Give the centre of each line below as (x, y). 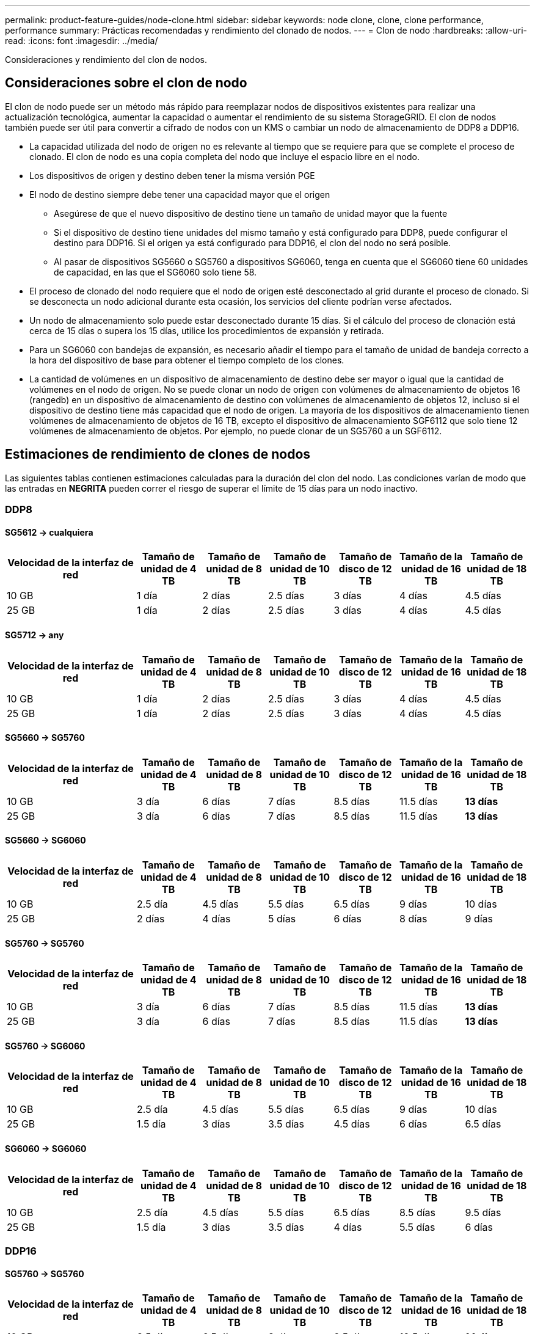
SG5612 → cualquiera (49, 532)
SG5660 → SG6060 (45, 840)
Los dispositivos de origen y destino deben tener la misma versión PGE (172, 175)
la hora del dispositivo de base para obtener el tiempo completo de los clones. (187, 360)
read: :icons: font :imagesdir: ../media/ (82, 41)
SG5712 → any (35, 635)
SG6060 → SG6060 (46, 1148)
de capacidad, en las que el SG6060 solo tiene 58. (155, 272)
